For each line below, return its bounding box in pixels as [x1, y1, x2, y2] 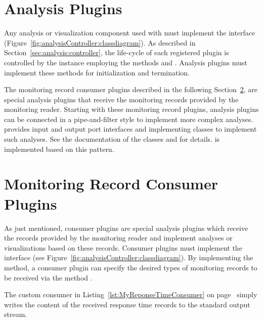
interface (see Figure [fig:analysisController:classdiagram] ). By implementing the [4, 252, 253, 263]
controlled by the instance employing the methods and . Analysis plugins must [4, 57, 247, 67]
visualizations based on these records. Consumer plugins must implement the [4, 242, 242, 253]
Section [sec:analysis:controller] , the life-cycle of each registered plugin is [4, 47, 229, 58]
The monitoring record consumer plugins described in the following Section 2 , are [4, 84, 257, 95]
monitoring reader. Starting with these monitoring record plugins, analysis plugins [4, 104, 259, 114]
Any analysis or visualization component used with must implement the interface [4, 27, 255, 38]
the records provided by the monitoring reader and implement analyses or [4, 232, 233, 243]
